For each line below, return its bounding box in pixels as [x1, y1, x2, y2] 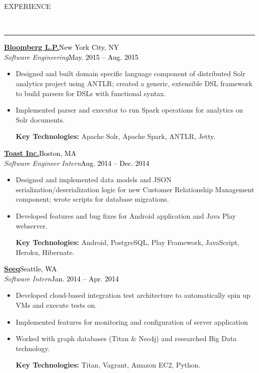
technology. [15, 343, 50, 353]
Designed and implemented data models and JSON [15, 174, 172, 185]
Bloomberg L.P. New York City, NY [4, 42, 119, 52]
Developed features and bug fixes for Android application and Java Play [15, 210, 236, 221]
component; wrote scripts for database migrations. [15, 194, 169, 204]
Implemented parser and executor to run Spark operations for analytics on [15, 105, 243, 115]
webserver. [15, 220, 48, 231]
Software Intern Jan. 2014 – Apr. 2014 [4, 273, 119, 283]
